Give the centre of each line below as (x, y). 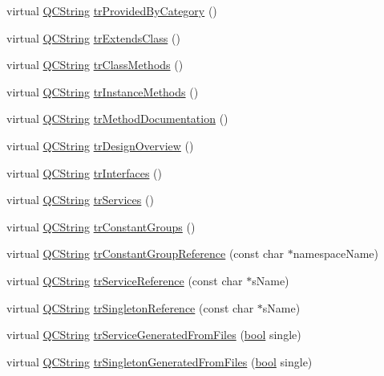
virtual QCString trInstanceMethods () (103, 91)
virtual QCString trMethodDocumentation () (117, 119)
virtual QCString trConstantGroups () (101, 226)
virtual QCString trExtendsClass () (93, 37)
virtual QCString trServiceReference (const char (125, 280)
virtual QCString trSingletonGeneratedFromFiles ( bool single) (160, 361)
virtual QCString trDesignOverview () (100, 145)
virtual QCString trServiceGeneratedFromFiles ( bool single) (154, 335)
